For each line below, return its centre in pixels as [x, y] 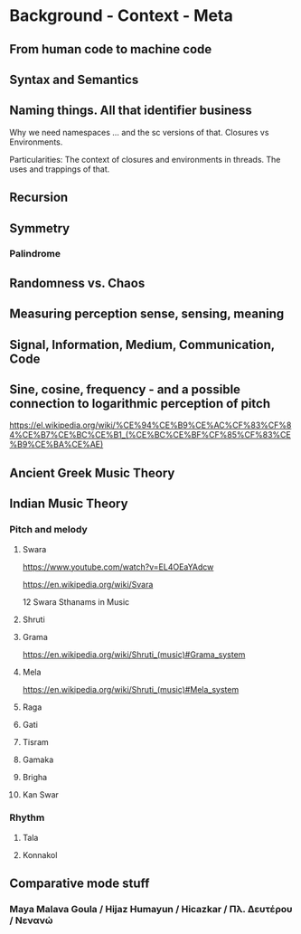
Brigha [35, 777]
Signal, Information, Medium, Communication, [142, 344]
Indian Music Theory [69, 504]
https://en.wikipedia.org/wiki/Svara [88, 584]
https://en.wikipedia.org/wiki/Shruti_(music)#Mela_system [131, 689]
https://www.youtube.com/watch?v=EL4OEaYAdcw [118, 567]
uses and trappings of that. [60, 169]
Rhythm [27, 817]
